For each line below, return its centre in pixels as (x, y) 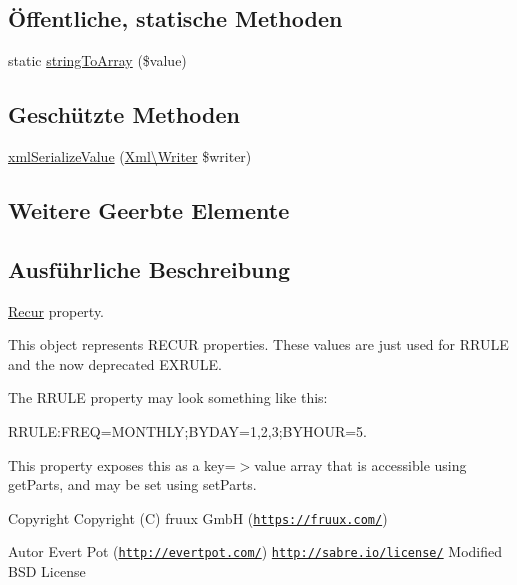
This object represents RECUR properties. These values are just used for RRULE (258, 344)
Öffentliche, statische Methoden (175, 18)
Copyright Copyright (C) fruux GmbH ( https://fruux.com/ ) (198, 517)
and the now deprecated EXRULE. (115, 363)
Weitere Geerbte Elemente (149, 209)
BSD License (47, 571)
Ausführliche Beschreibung (149, 268)
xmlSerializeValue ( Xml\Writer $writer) (130, 156)
